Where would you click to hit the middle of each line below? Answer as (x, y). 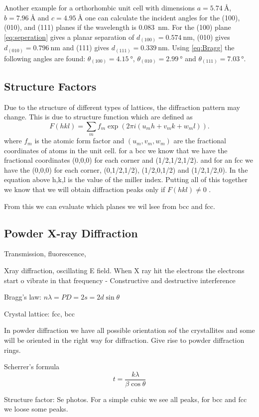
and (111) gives (86, 48)
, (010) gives (211, 37)
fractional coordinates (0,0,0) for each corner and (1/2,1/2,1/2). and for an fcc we (129, 160)
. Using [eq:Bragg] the (201, 48)
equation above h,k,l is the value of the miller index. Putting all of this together (126, 179)
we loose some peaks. (36, 409)
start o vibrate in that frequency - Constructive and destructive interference (120, 280)
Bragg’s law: (23, 297)
